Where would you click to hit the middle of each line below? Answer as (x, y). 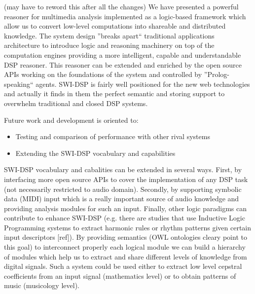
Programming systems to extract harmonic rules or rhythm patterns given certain (128, 227)
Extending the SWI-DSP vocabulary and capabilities (95, 153)
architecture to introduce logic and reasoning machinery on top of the (109, 45)
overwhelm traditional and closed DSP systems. (76, 103)
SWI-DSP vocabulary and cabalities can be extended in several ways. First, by (123, 169)
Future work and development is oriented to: (71, 120)
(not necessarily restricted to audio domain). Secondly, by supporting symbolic (123, 189)
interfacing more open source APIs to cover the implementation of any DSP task (126, 179)
